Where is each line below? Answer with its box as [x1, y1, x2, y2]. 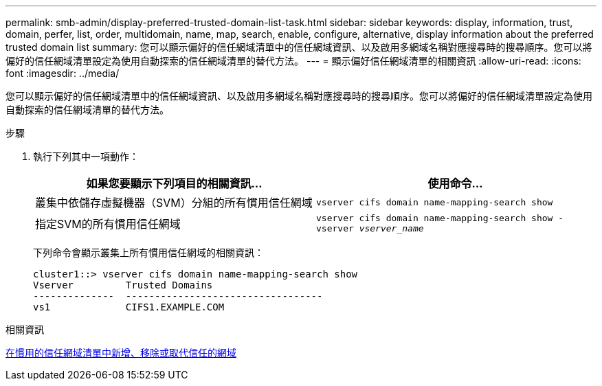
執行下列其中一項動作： [33, 150, 139, 162]
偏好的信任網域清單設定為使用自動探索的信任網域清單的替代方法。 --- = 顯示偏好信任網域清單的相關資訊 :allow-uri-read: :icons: [5, 55, 581, 67]
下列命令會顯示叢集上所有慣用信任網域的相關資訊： [33, 247, 264, 258]
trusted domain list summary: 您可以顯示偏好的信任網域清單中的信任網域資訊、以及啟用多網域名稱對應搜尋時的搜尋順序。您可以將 [5, 41, 592, 53]
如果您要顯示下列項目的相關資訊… [86, 177, 263, 190]
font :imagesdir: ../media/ [5, 67, 120, 79]
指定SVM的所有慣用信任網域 [35, 217, 181, 231]
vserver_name [359, 223, 424, 234]
